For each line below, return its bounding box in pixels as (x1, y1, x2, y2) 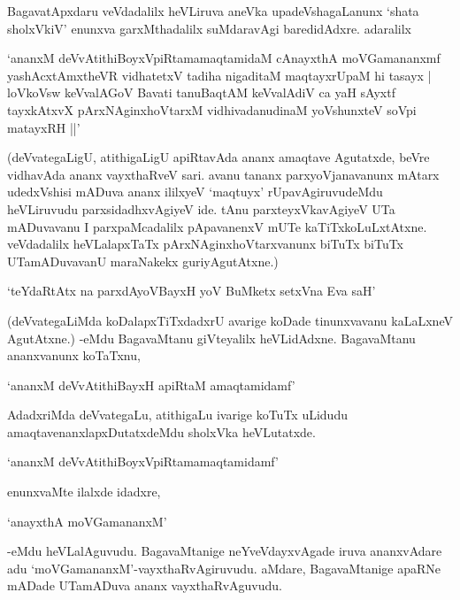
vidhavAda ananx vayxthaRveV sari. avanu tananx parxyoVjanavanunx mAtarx (7, 165, 440, 183)
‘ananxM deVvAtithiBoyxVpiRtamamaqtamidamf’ (7, 452, 279, 471)
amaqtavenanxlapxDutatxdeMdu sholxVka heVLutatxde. (7, 422, 316, 441)
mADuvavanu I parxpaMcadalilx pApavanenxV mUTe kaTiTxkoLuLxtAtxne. (7, 217, 427, 235)
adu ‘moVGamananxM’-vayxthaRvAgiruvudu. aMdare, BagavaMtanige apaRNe (7, 558, 441, 577)
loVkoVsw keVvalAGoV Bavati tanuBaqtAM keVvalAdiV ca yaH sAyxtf (7, 83, 395, 102)
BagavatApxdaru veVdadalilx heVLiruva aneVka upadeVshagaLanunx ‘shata (7, 2, 419, 19)
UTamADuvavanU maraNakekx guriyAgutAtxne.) (7, 251, 279, 270)
